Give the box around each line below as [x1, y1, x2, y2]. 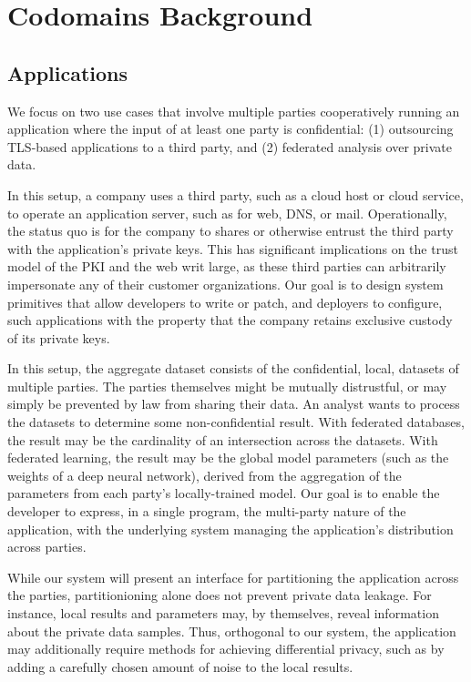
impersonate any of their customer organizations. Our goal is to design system [7, 274, 444, 293]
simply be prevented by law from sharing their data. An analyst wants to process [7, 394, 460, 413]
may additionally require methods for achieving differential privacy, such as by [7, 639, 445, 658]
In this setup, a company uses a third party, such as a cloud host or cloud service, [7, 185, 464, 204]
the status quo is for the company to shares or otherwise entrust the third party [7, 221, 454, 240]
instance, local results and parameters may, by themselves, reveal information [7, 604, 439, 623]
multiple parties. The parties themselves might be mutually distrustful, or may [7, 376, 447, 395]
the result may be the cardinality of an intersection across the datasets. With [7, 430, 438, 449]
